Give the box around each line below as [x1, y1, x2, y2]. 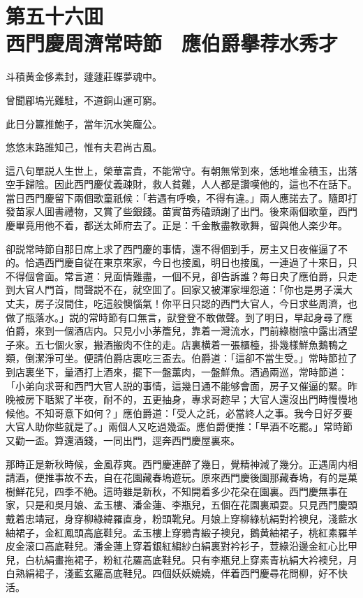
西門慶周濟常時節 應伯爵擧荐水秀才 [6, 29, 339, 57]
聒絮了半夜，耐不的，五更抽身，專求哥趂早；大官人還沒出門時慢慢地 [44, 392, 357, 407]
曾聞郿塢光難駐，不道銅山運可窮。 [6, 92, 162, 107]
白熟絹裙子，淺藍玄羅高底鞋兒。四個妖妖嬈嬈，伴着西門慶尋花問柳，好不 [6, 566, 338, 581]
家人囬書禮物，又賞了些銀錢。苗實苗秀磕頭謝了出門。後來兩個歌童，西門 [24, 204, 357, 219]
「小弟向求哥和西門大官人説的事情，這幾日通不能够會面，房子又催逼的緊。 [6, 378, 348, 393]
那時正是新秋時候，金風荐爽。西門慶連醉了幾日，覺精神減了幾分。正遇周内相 [6, 456, 357, 471]
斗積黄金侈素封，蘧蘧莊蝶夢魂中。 [6, 69, 162, 84]
